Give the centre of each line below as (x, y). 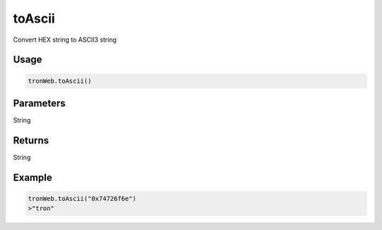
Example (33, 177)
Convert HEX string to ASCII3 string (65, 40)
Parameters (39, 103)
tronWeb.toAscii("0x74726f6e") (82, 199)
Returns (31, 140)
